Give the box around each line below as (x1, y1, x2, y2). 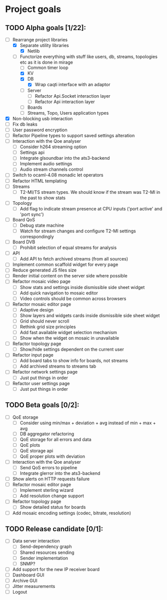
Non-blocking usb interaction (12, 115, 73, 121)
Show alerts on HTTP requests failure (12, 476, 90, 482)
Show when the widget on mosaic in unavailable (19, 335, 119, 341)
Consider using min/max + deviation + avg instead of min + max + (19, 420, 156, 426)
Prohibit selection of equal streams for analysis (19, 244, 117, 251)
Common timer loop (27, 65, 68, 71)
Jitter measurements (12, 583, 55, 589)
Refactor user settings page (12, 380, 70, 386)
